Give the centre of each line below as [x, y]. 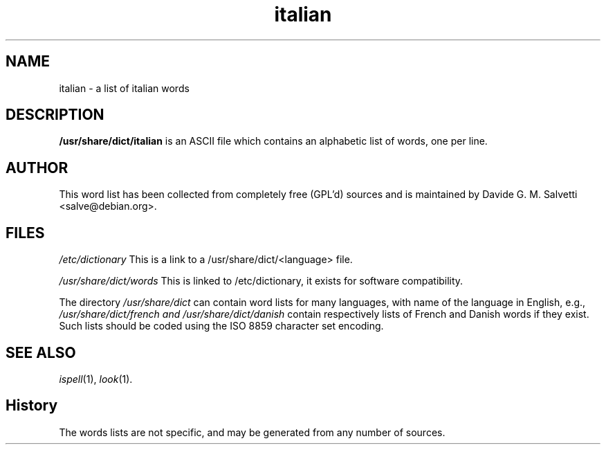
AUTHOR [37, 168]
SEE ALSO [41, 352]
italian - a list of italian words [124, 88]
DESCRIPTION [55, 115]
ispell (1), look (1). [96, 379]
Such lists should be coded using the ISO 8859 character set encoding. [221, 326]
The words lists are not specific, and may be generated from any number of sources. [252, 432]
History [32, 406]
